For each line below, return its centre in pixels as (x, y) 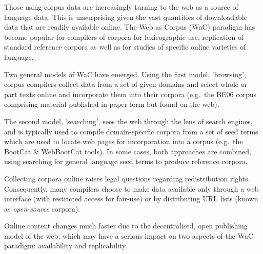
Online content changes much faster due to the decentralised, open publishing (126, 226)
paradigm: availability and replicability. (66, 246)
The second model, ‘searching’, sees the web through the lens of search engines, (128, 121)
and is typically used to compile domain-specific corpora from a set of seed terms (131, 131)
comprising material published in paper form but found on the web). (112, 104)
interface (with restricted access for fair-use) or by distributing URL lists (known (131, 199)
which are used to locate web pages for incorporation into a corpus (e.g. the (124, 141)
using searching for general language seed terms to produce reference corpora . (126, 161)
